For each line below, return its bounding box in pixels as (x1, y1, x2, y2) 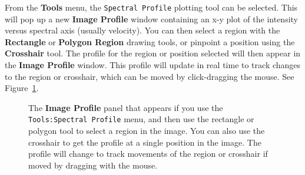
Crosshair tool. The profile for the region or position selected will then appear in (5, 47, 301, 59)
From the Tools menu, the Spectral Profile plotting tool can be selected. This (5, 1, 298, 13)
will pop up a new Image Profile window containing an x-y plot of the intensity (5, 12, 299, 25)
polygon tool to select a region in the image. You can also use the (28, 124, 265, 137)
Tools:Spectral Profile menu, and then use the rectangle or (28, 113, 254, 125)
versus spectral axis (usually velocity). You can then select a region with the (5, 24, 280, 36)
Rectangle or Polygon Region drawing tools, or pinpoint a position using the (5, 35, 295, 48)
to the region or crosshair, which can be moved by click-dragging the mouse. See (5, 70, 294, 82)
